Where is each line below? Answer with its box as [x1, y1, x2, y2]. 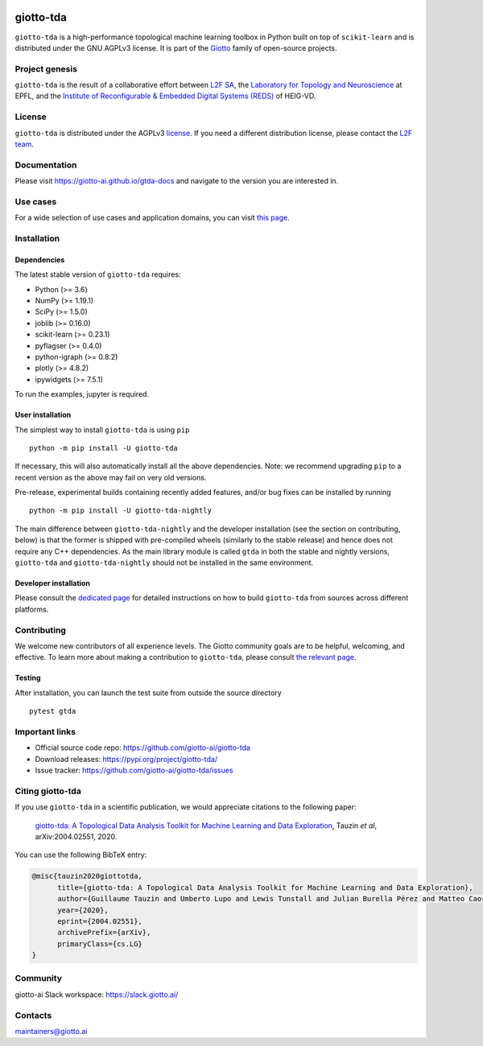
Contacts [14, 1010, 52, 1021]
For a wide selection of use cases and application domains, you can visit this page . [14, 213, 290, 223]
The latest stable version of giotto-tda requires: [14, 270, 181, 279]
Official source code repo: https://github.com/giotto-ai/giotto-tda [35, 743, 251, 752]
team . [14, 139, 34, 149]
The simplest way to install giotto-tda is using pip [14, 425, 190, 434]
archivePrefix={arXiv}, [57, 928, 151, 937]
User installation [14, 410, 72, 420]
